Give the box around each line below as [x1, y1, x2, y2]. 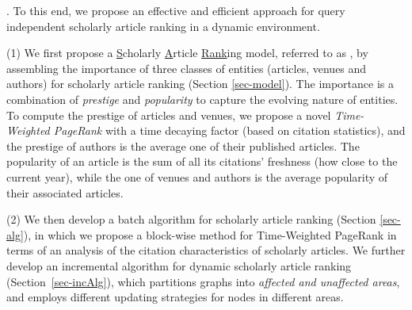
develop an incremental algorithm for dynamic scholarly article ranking [6, 257, 352, 274]
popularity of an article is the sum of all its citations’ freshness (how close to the [6, 153, 398, 170]
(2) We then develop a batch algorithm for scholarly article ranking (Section [6, 211, 376, 228]
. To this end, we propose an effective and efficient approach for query [6, 2, 345, 18]
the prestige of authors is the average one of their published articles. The [6, 137, 360, 154]
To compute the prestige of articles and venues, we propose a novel [6, 106, 331, 123]
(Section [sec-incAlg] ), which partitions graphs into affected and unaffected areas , [6, 273, 400, 289]
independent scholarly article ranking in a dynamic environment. [6, 17, 320, 34]
